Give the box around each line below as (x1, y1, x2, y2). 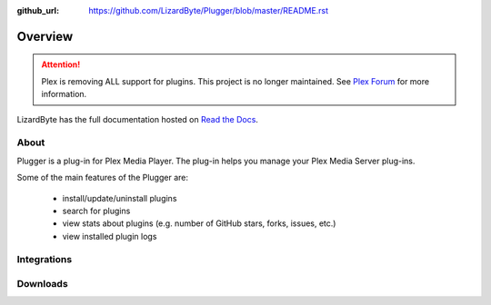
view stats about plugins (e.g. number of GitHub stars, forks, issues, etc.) (62, 218, 336, 229)
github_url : (16, 5, 59, 15)
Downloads (16, 278, 68, 290)
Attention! (41, 59, 81, 70)
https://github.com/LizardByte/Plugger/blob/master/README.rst (88, 5, 329, 15)
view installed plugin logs (62, 231, 157, 241)
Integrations (16, 253, 73, 266)
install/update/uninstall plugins (62, 192, 177, 203)
